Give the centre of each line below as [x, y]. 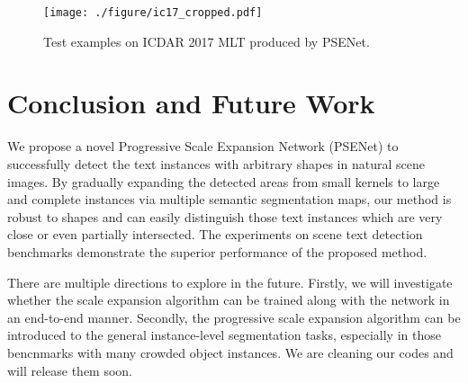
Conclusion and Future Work [191, 103]
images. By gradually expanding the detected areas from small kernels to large [224, 181]
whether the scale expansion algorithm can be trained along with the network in [229, 300]
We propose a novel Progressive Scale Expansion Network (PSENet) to [203, 146]
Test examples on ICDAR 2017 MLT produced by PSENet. [207, 41]
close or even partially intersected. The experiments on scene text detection [215, 234]
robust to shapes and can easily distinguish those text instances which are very [225, 216]
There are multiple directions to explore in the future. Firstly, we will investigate [230, 282]
